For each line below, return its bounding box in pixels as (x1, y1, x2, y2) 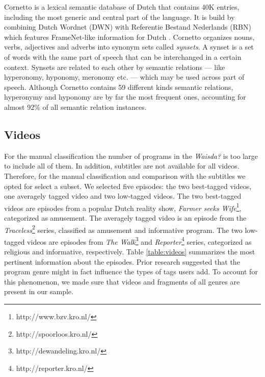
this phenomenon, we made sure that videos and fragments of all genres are (4, 276, 240, 287)
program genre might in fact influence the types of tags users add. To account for (4, 266, 258, 277)
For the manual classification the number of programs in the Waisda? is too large (4, 150, 258, 161)
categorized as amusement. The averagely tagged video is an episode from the (4, 212, 247, 223)
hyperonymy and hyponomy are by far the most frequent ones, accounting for (4, 91, 246, 102)
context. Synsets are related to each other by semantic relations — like (4, 61, 225, 72)
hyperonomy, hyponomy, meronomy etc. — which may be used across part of (4, 72, 245, 82)
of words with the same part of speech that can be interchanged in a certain (4, 51, 242, 62)
